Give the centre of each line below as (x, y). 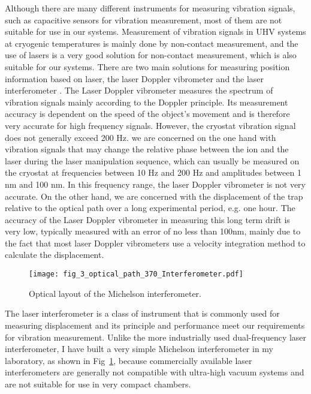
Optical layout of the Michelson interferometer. (115, 293)
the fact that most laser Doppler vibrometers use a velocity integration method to (155, 243)
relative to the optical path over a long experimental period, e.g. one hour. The (150, 208)
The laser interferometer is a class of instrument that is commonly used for (142, 313)
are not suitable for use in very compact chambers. (98, 384)
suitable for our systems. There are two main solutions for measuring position (147, 66)
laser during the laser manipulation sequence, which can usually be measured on (152, 160)
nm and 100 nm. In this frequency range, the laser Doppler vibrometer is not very (155, 184)
